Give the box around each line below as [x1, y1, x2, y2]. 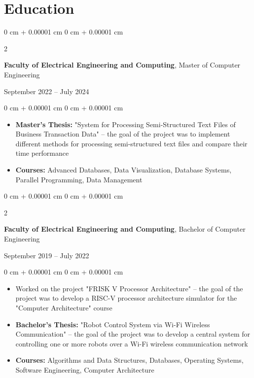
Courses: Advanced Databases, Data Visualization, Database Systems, [15, 165, 232, 175]
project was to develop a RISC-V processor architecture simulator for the [15, 293, 237, 303]
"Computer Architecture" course [15, 303, 112, 312]
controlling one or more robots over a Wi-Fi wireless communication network [15, 338, 248, 348]
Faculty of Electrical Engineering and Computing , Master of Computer [4, 60, 241, 70]
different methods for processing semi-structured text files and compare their [15, 138, 248, 148]
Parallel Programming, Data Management [15, 174, 143, 184]
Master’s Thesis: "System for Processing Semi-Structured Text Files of [15, 119, 236, 129]
